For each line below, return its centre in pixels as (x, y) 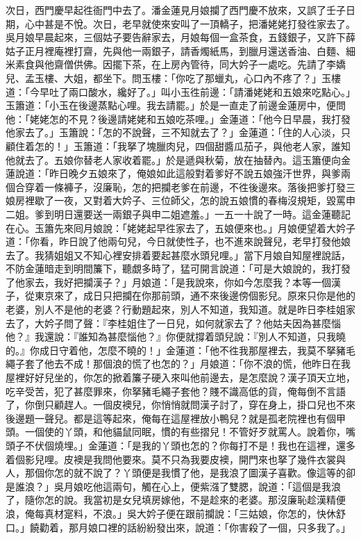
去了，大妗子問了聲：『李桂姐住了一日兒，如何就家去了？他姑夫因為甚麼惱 (173, 323)
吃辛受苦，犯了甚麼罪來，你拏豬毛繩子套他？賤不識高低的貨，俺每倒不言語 (176, 391)
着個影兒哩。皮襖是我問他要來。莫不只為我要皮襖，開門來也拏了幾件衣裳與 (176, 459)
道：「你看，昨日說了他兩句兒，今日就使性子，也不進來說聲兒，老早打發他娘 (178, 241)
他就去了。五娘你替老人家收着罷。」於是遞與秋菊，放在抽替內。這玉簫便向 (173, 159)
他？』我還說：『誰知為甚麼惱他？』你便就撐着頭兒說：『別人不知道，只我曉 (176, 337)
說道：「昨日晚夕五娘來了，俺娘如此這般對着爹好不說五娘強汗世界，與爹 (178, 173)
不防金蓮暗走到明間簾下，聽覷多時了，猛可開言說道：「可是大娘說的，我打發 (178, 268)
